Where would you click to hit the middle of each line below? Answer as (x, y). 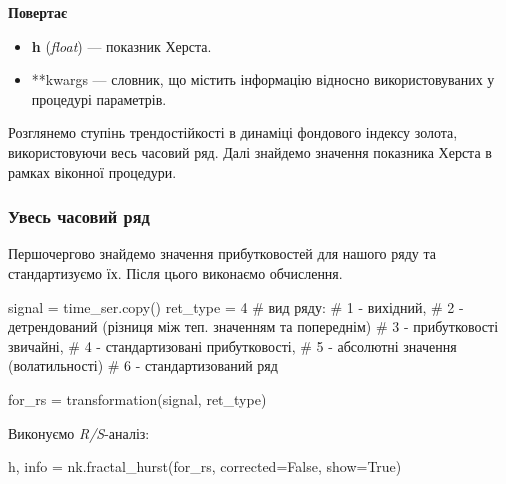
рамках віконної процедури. (92, 171)
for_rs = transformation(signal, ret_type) (137, 398)
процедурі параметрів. (99, 98)
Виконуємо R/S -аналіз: (79, 432)
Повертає (38, 12)
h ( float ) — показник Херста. (121, 45)
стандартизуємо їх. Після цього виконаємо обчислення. (175, 272)
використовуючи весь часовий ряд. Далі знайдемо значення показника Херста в (250, 151)
